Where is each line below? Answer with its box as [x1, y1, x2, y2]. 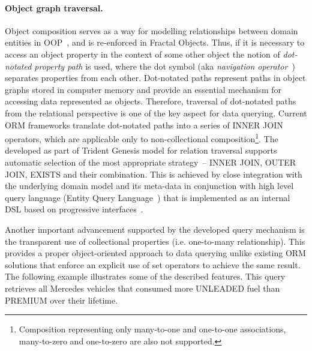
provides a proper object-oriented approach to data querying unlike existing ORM [5, 247, 306, 259]
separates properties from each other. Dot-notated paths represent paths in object [5, 71, 306, 84]
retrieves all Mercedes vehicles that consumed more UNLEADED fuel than [5, 281, 280, 294]
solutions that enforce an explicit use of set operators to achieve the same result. [5, 258, 301, 271]
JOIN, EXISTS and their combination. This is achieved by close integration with [5, 167, 302, 180]
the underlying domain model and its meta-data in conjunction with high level [5, 179, 294, 192]
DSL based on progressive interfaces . [5, 203, 143, 215]
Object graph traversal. [5, 1, 103, 14]
